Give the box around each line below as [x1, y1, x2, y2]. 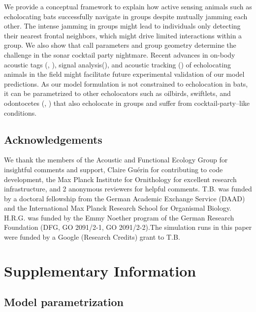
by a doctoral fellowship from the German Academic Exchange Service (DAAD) [4, 193, 245, 203]
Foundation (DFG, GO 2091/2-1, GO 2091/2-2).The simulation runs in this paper [4, 222, 252, 232]
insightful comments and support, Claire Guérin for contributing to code [4, 164, 223, 174]
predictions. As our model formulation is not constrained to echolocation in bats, [4, 78, 248, 89]
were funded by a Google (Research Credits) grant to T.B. [4, 232, 180, 242]
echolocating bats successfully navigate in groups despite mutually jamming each [4, 11, 248, 21]
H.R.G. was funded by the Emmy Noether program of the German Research [4, 212, 234, 222]
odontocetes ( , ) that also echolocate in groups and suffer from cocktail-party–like [4, 97, 250, 108]
